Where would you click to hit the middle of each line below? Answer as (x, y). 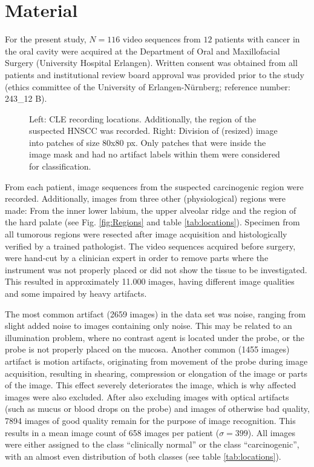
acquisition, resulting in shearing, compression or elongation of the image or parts (156, 373)
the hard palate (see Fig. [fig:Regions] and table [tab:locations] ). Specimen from (152, 222)
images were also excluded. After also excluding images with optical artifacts (147, 396)
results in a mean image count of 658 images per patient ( (112, 432)
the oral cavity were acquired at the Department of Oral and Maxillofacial (142, 51)
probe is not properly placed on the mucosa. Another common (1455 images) (147, 349)
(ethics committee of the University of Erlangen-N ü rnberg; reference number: (148, 86)
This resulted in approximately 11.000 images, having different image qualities (150, 281)
